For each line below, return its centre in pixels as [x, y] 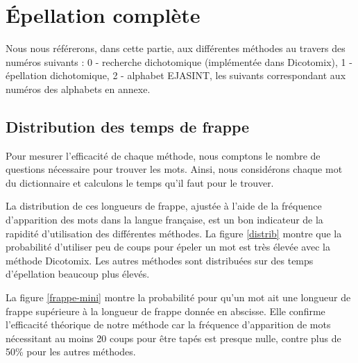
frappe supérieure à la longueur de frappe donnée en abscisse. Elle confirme [165, 311]
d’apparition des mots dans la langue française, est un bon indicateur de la [164, 220]
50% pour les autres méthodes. [71, 352]
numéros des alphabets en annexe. [78, 88]
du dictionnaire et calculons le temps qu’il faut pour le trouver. [140, 182]
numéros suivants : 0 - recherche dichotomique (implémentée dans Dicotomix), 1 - [179, 61]
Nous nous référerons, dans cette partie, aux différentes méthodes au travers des [176, 48]
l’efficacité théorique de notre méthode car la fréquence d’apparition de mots [168, 324]
